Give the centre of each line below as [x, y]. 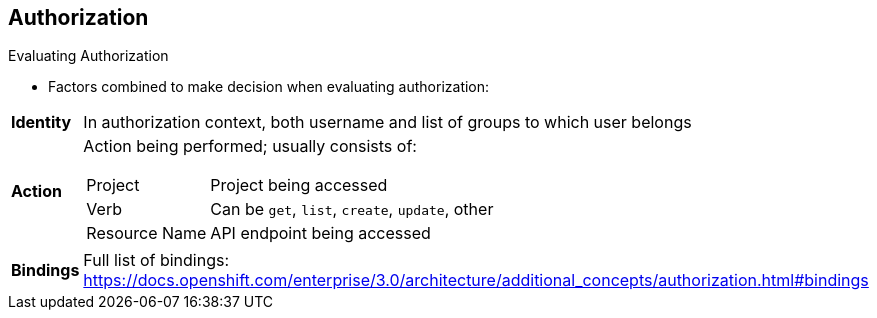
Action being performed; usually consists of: [250, 146]
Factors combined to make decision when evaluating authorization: [269, 87]
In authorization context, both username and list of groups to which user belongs [387, 122]
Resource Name [146, 233]
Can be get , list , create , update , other [352, 209]
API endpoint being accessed [320, 233]
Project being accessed [299, 185]
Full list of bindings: [156, 260]
